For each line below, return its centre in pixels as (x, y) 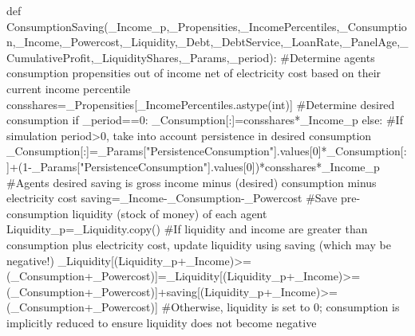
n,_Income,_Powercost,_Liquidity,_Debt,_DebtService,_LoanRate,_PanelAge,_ (207, 42)
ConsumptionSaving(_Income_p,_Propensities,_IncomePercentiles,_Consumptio (207, 26)
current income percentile (69, 88)
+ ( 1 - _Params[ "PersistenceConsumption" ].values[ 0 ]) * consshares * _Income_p (194, 166)
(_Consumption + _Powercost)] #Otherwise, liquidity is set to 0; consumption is (203, 307)
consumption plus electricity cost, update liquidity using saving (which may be (199, 244)
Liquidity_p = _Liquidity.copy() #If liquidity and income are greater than (187, 229)
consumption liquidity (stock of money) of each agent (137, 213)
